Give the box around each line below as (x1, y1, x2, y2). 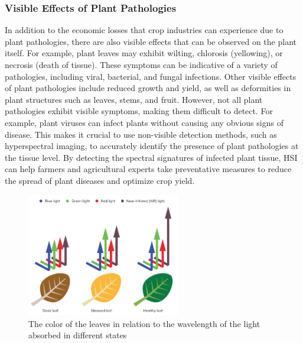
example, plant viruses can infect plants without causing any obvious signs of (5, 116, 284, 128)
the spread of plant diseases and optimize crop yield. (5, 174, 195, 186)
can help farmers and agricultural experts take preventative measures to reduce (5, 163, 292, 175)
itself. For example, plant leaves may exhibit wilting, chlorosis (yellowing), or (5, 47, 283, 59)
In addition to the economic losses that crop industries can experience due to (5, 24, 284, 36)
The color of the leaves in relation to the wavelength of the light (28, 317, 260, 329)
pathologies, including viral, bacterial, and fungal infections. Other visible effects (5, 70, 297, 82)
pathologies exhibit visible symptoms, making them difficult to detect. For (5, 105, 273, 117)
